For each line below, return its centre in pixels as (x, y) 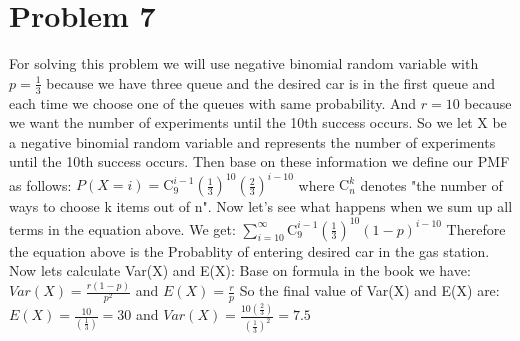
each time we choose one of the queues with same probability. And (213, 102)
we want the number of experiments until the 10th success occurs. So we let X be (258, 122)
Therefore (476, 228)
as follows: (40, 184)
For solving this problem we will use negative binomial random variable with (244, 63)
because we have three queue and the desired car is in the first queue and (271, 82)
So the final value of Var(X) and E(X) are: (369, 290)
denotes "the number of (431, 184)
